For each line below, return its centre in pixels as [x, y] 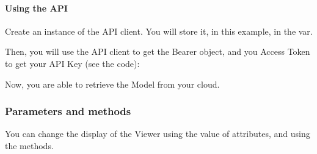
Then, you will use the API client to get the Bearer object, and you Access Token [158, 51]
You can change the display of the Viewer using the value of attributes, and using [158, 134]
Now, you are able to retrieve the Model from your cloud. [112, 84]
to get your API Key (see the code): [72, 63]
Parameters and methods [68, 111]
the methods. [29, 145]
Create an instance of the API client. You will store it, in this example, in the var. [159, 31]
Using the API [36, 8]
